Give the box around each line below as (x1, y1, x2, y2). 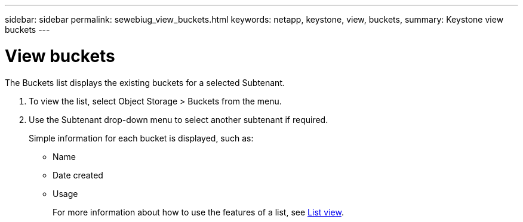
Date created (53, 169, 103, 180)
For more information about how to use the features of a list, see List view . (53, 206, 344, 217)
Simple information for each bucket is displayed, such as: (29, 132, 254, 143)
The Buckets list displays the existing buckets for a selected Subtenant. (5, 77, 285, 88)
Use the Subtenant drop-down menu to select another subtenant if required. (29, 114, 328, 125)
